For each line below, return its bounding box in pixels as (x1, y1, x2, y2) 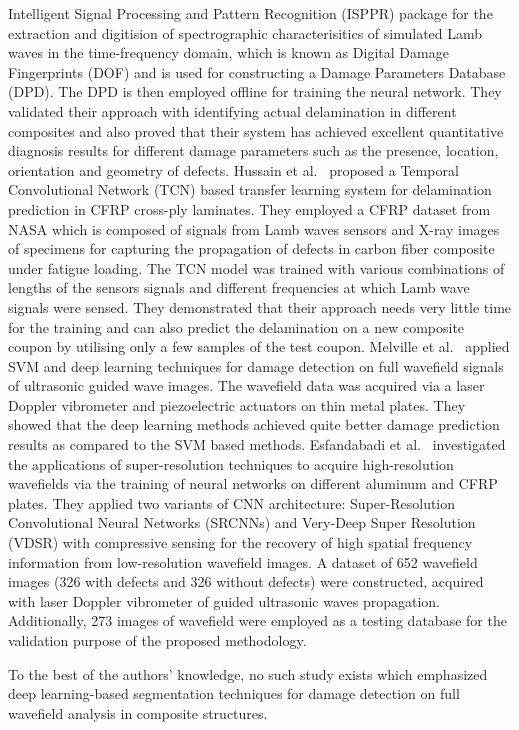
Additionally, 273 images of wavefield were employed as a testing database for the (8, 610, 507, 631)
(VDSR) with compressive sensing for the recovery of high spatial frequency (8, 532, 473, 553)
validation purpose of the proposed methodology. (8, 630, 307, 650)
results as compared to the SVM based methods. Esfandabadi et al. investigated (8, 434, 506, 455)
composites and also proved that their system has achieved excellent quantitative (8, 120, 504, 141)
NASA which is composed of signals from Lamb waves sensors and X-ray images (8, 218, 500, 239)
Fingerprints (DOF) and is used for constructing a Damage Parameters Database (8, 61, 506, 82)
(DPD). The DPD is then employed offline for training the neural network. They (8, 81, 502, 102)
